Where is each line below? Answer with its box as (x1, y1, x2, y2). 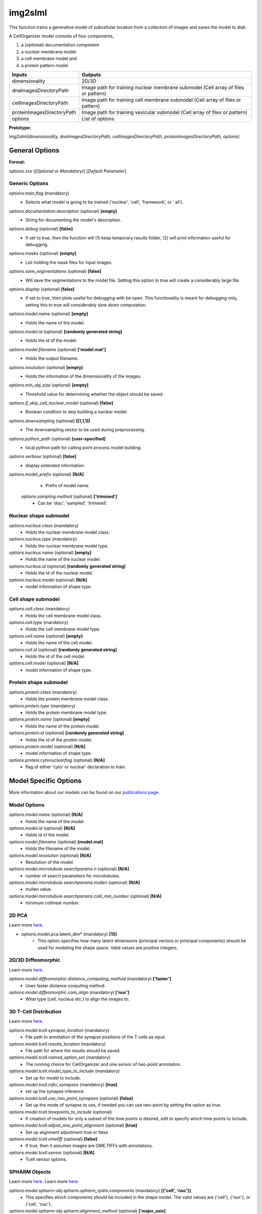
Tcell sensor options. (25, 1156, 67, 1163)
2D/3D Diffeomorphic (9, 957, 61, 963)
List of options (82, 115, 115, 122)
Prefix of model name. (45, 482, 90, 488)
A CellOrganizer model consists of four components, (9, 33, 114, 39)
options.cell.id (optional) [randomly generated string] (9, 646, 117, 653)
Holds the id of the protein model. (25, 737, 93, 742)
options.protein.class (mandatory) (9, 689, 77, 695)
